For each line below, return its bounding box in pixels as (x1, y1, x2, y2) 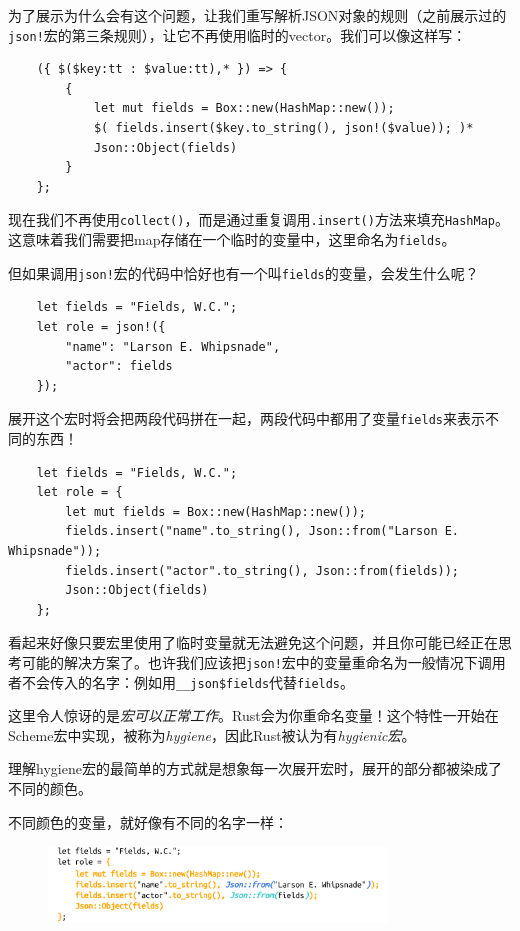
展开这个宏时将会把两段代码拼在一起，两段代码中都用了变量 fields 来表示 (8, 408, 485, 429)
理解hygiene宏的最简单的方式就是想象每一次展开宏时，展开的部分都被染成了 (8, 758, 502, 779)
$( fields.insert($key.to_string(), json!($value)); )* (93, 121, 474, 136)
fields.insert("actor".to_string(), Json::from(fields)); (65, 563, 460, 578)
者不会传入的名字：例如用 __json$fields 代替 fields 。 (8, 671, 355, 692)
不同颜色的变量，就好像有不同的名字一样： (8, 811, 288, 832)
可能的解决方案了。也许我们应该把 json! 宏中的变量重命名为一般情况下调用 (21, 651, 506, 672)
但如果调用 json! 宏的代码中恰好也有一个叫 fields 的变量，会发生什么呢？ (8, 262, 479, 283)
